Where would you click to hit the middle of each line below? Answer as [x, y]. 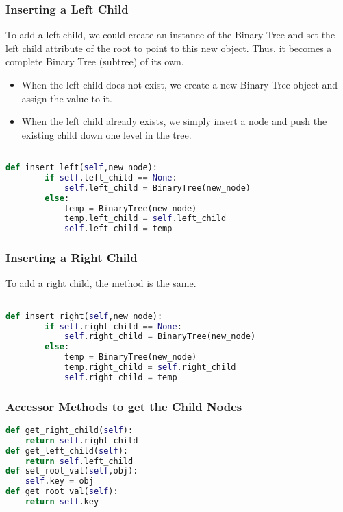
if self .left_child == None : [111, 177]
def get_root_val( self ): [62, 492]
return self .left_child [79, 461]
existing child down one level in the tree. [106, 134]
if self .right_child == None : [113, 326]
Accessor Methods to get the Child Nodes [124, 406]
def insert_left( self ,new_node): [81, 168]
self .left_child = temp [118, 229]
